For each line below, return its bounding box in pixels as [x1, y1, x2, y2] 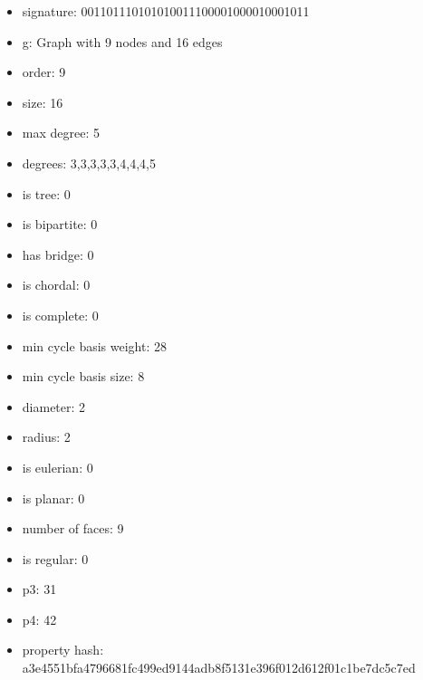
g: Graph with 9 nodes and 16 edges [22, 32, 223, 51]
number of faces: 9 [22, 519, 124, 538]
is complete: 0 [22, 305, 99, 324]
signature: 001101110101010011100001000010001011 [22, 2, 310, 20]
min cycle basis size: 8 [22, 367, 145, 386]
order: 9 [22, 62, 66, 81]
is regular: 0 [22, 549, 89, 568]
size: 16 [22, 92, 63, 111]
